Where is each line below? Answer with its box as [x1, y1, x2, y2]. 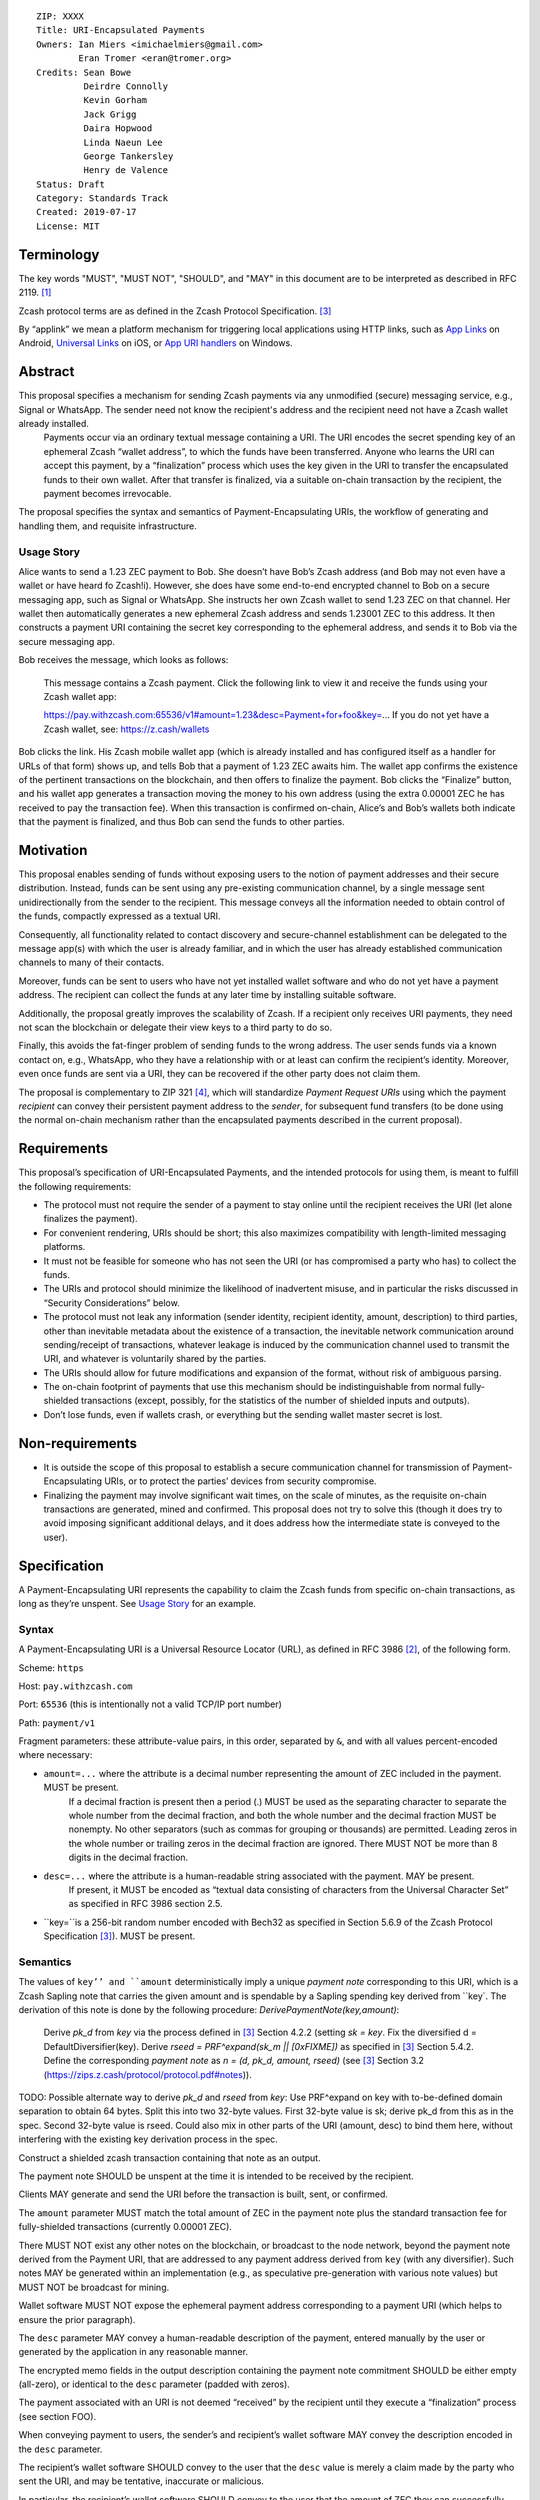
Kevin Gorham [83, 95, 148, 106]
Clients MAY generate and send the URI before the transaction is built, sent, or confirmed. [18, 2188, 389, 2200]
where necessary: [18, 1749, 93, 1761]
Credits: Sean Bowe [36, 66, 132, 78]
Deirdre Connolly [83, 80, 169, 92]
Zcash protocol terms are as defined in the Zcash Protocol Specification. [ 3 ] [18, 305, 332, 317]
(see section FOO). [18, 2410, 97, 2422]
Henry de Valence [83, 165, 169, 176]
